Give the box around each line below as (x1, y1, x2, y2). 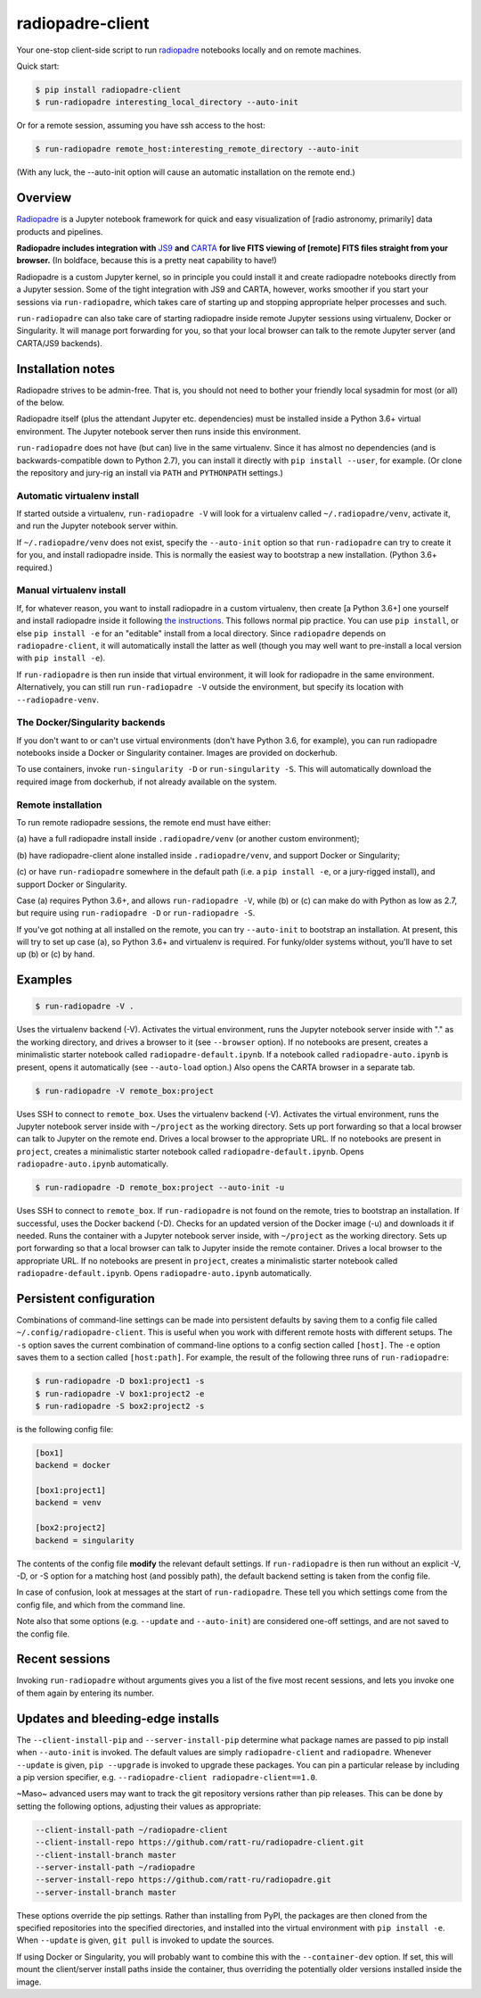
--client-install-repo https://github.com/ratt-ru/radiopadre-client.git (35, 1837, 364, 1847)
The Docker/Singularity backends (16, 717, 166, 729)
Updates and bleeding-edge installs (16, 1711, 220, 1726)
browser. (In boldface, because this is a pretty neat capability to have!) (16, 255, 278, 266)
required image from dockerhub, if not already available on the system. (16, 776, 277, 787)
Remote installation (16, 799, 102, 811)
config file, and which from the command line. (16, 1599, 186, 1610)
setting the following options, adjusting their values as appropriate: (16, 1801, 262, 1811)
